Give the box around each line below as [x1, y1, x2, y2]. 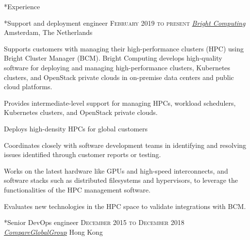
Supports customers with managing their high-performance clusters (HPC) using [4, 43, 244, 53]
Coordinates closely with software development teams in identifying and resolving [4, 140, 247, 150]
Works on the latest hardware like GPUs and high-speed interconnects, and [4, 165, 228, 176]
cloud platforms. [4, 81, 52, 92]
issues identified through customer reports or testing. [4, 149, 161, 160]
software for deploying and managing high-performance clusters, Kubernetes [4, 62, 231, 72]
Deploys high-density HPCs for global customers [4, 123, 148, 133]
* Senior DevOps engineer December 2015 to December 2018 [4, 217, 184, 227]
